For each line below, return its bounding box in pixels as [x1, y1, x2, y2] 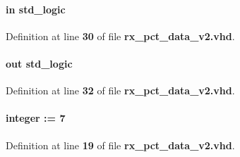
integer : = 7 [6, 111, 66, 125]
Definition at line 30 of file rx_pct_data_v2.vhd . [6, 28, 235, 43]
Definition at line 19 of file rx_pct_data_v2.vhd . [6, 137, 235, 152]
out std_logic [6, 56, 73, 70]
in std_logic [6, 1, 66, 16]
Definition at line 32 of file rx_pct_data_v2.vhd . [6, 83, 235, 98]
